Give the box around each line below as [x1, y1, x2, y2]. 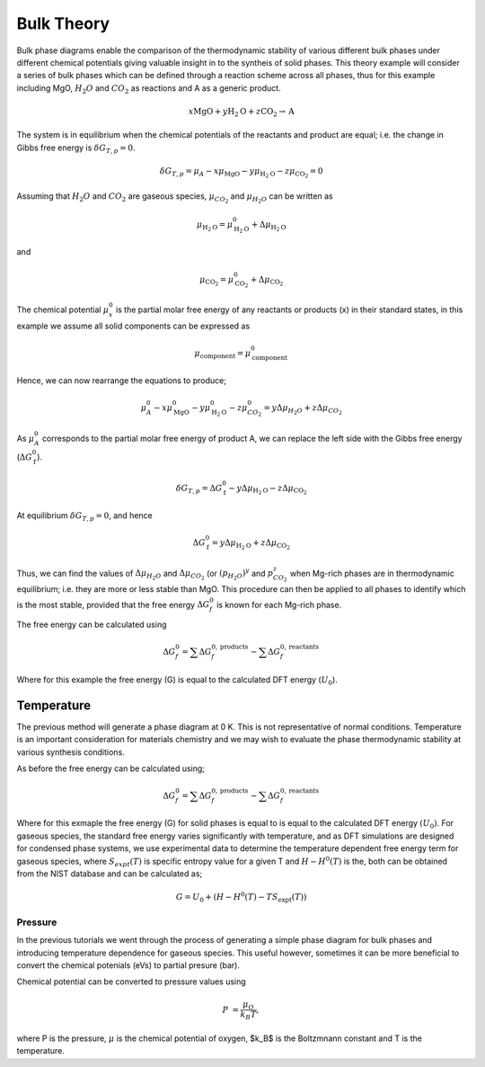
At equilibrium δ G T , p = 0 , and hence [16, 510, 153, 523]
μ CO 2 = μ [198, 274, 234, 288]
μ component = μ [194, 347, 251, 360]
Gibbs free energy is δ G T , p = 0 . [16, 142, 136, 155]
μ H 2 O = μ [196, 219, 234, 233]
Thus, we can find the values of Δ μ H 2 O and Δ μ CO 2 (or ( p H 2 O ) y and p [16, 567, 274, 582]
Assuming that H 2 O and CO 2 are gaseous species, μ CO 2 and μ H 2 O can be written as [16, 191, 333, 205]
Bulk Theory [16, 13, 110, 33]
